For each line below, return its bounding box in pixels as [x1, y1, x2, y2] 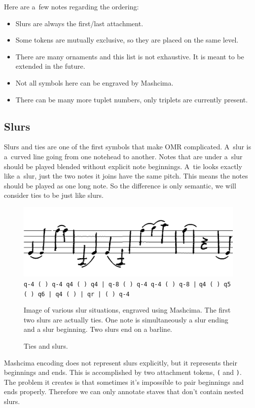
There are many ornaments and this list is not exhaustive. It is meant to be [15, 51, 244, 61]
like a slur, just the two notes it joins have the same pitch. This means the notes [4, 171, 248, 181]
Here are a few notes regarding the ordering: [4, 1, 139, 11]
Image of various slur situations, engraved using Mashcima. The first [24, 305, 231, 315]
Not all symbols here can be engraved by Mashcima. [15, 77, 174, 88]
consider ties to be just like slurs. [4, 190, 104, 200]
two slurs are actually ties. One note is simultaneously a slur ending [24, 314, 228, 324]
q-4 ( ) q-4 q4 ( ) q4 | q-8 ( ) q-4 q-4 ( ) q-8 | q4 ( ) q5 [24, 280, 231, 288]
